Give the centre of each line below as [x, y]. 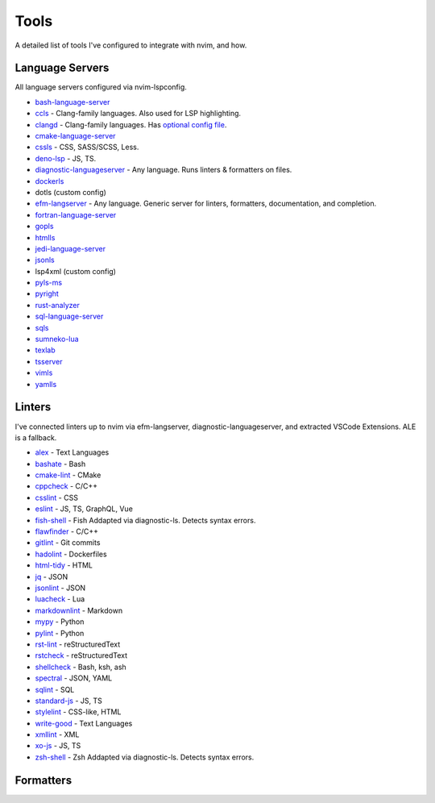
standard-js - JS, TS [68, 701]
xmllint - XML [57, 734]
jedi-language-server [70, 248]
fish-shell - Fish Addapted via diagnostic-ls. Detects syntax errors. [145, 520]
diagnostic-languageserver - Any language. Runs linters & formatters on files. [164, 170]
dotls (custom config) [70, 192]
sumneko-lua [57, 339]
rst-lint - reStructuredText [78, 644]
